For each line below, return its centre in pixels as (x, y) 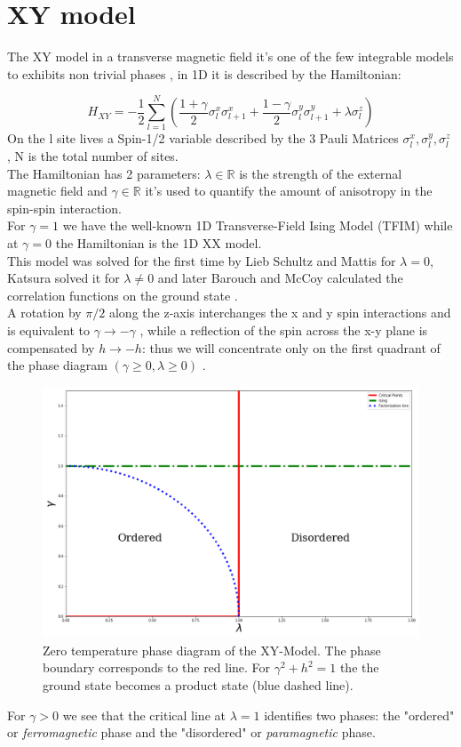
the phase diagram (57, 365)
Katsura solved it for (64, 278)
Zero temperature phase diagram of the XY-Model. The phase (212, 650)
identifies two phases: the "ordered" (359, 715)
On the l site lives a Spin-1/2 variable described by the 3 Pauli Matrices (203, 138)
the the (359, 667)
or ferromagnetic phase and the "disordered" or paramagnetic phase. (191, 732)
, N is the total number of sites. (93, 156)
